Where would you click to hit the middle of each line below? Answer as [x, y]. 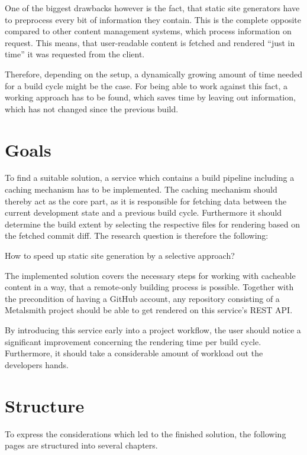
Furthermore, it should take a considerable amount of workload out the [134, 353]
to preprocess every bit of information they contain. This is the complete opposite [153, 19]
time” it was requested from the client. [75, 54]
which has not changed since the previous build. [92, 108]
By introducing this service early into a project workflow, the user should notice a [153, 330]
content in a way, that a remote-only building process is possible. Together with [149, 287]
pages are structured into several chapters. [81, 445]
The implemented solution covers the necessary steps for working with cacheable [150, 275]
